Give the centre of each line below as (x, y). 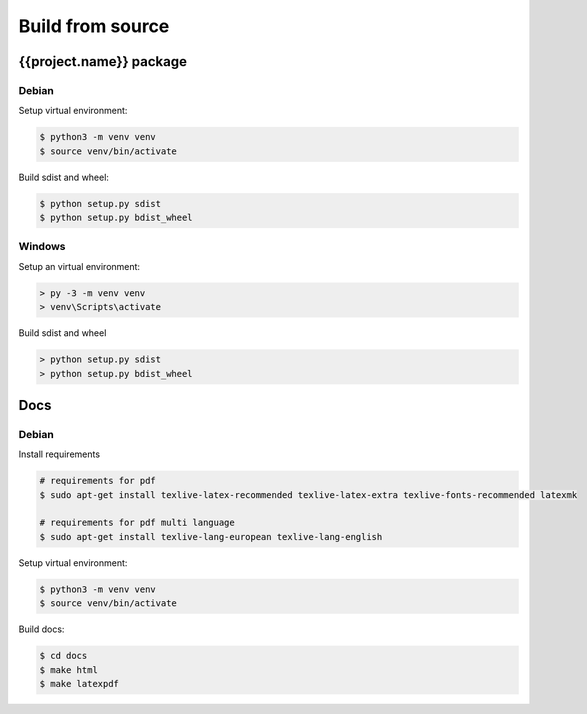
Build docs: (41, 629)
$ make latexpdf (79, 683)
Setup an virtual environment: (79, 266)
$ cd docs (63, 656)
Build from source (94, 26)
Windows (42, 247)
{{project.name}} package (102, 61)
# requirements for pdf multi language (137, 523)
